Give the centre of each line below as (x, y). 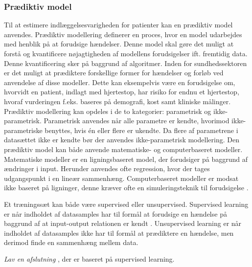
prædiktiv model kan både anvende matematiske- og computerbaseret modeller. (123, 149)
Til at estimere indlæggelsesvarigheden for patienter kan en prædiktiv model (118, 25)
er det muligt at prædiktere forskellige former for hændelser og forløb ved (114, 73)
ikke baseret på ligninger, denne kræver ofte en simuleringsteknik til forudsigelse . (126, 188)
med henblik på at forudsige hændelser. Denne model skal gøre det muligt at (119, 44)
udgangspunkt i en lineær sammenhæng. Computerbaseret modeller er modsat (121, 178)
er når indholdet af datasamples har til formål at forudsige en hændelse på (115, 213)
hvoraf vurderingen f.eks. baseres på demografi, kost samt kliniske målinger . (117, 101)
